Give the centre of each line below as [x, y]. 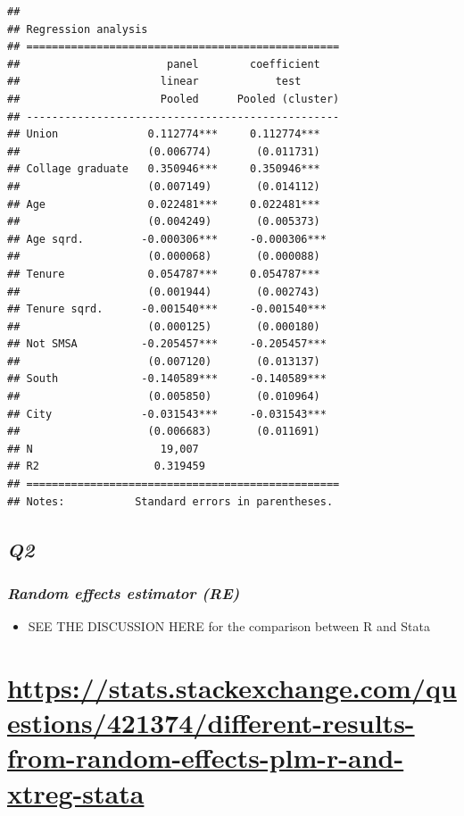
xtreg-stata [76, 792]
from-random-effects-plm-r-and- [206, 758]
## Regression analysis [78, 29]
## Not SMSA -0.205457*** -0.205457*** [167, 344]
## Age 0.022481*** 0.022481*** [164, 204]
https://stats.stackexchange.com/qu [232, 687]
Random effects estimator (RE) [124, 592]
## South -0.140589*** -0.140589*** [167, 379]
